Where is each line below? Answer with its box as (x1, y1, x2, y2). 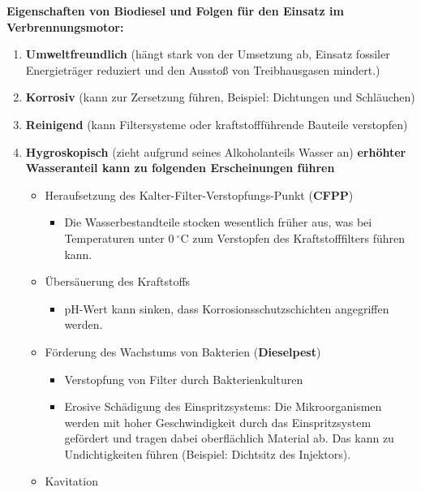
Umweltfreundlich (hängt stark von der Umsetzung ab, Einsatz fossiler (25, 45, 390, 63)
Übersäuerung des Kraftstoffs (45, 273, 191, 290)
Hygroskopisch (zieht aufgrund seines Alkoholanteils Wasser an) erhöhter (25, 143, 406, 160)
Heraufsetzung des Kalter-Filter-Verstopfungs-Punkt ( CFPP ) (45, 186, 354, 203)
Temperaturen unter (64, 229, 165, 246)
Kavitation (45, 473, 98, 490)
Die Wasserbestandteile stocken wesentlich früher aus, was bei (64, 214, 372, 231)
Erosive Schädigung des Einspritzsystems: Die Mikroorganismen (64, 398, 382, 415)
